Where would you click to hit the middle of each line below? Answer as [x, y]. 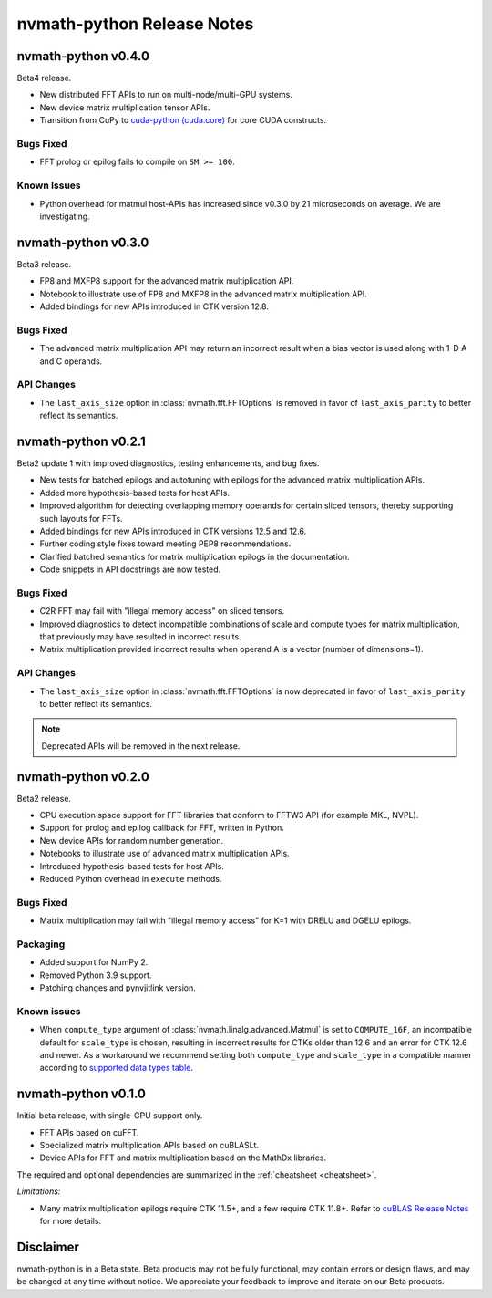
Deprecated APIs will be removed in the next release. [141, 746]
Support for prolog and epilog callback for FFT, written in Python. [162, 828]
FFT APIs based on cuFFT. [89, 1132]
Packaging [41, 944]
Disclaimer [48, 1246]
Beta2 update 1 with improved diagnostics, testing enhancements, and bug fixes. [168, 463]
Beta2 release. [44, 798]
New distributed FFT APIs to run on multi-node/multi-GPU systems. [166, 95]
